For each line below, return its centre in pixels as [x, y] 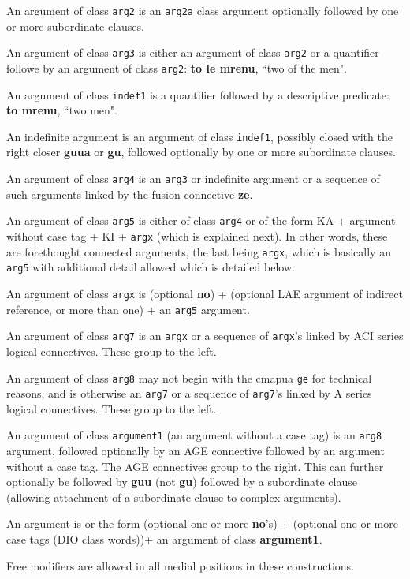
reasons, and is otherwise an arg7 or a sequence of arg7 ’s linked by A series [189, 393]
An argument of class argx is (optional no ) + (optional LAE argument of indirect [205, 293]
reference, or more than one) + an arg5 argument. [128, 309]
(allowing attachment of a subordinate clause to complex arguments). [174, 497]
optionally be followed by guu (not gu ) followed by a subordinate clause [182, 482]
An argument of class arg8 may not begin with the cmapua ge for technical [189, 377]
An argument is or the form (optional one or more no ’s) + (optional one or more [202, 523]
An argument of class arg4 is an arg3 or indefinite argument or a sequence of [193, 179]
